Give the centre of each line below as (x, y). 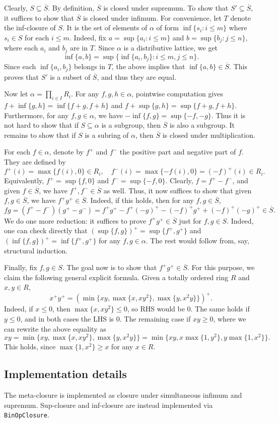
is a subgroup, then (131, 125)
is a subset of (70, 76)
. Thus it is (228, 115)
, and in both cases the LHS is (67, 319)
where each (21, 48)
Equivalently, (24, 180)
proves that (21, 76)
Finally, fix (21, 267)
